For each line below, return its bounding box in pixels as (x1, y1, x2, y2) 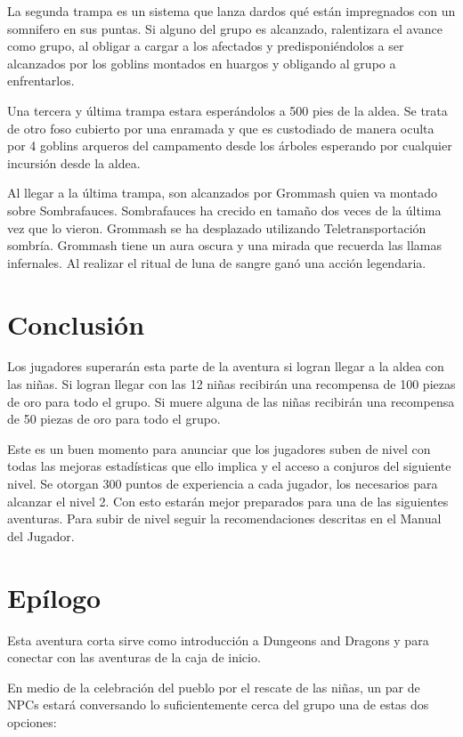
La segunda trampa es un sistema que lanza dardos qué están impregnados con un (7, 2, 456, 20)
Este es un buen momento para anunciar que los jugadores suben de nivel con (7, 439, 431, 458)
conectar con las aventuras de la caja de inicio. (7, 648, 261, 667)
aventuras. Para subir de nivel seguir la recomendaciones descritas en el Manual (7, 509, 442, 528)
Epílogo (7, 579, 102, 615)
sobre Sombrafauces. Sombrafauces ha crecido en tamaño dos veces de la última (7, 200, 442, 219)
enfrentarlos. (7, 71, 75, 90)
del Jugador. (7, 526, 75, 545)
